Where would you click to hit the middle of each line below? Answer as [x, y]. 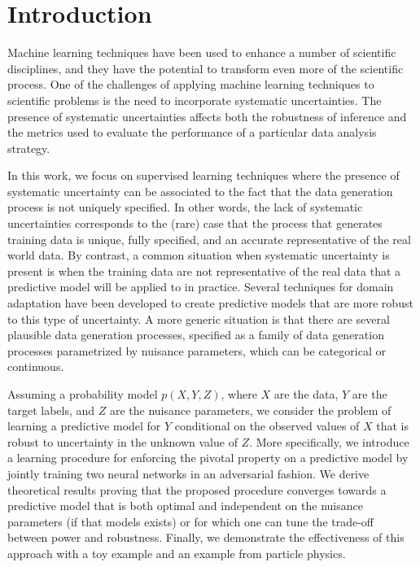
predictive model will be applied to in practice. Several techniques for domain [201, 287]
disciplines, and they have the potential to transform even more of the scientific [206, 68]
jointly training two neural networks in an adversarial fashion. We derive [188, 473]
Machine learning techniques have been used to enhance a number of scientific [202, 52]
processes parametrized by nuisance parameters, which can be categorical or [197, 350]
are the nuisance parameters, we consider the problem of [250, 410]
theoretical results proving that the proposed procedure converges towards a [197, 489]
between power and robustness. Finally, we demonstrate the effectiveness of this [206, 537]
